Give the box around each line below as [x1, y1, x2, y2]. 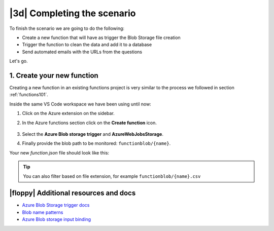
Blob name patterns [22, 209, 63, 215]
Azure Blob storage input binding [22, 216, 91, 222]
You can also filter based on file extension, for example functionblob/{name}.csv [23, 173, 201, 179]
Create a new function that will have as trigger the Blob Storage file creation [22, 34, 181, 41]
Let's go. [9, 58, 28, 64]
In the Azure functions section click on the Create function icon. [22, 120, 157, 126]
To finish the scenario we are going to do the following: [9, 25, 124, 31]
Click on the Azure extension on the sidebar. [22, 110, 115, 117]
